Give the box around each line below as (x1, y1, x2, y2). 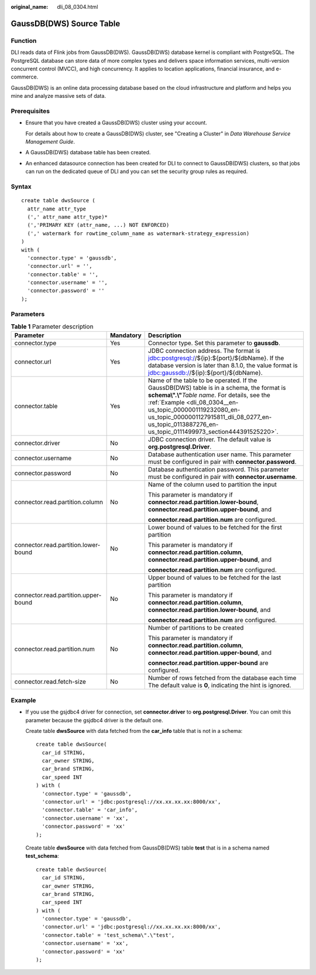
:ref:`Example (148, 399, 185, 407)
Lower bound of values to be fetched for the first (148, 524, 282, 532)
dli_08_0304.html (57, 4, 98, 10)
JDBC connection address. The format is (148, 346, 260, 355)
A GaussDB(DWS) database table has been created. (25, 149, 151, 156)
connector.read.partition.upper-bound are (148, 659, 269, 667)
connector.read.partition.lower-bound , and (148, 606, 271, 614)
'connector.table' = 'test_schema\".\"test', (42, 932, 175, 938)
